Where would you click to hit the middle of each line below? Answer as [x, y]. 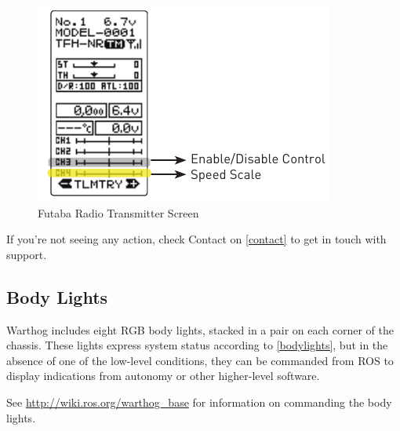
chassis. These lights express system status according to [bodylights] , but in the [197, 345]
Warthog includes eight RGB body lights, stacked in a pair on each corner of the [200, 329]
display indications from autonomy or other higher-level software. [163, 376]
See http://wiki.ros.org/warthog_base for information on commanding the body [199, 402]
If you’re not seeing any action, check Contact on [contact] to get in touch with [196, 239]
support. [27, 254]
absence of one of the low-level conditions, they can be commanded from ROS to [200, 360]
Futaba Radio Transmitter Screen [118, 212]
